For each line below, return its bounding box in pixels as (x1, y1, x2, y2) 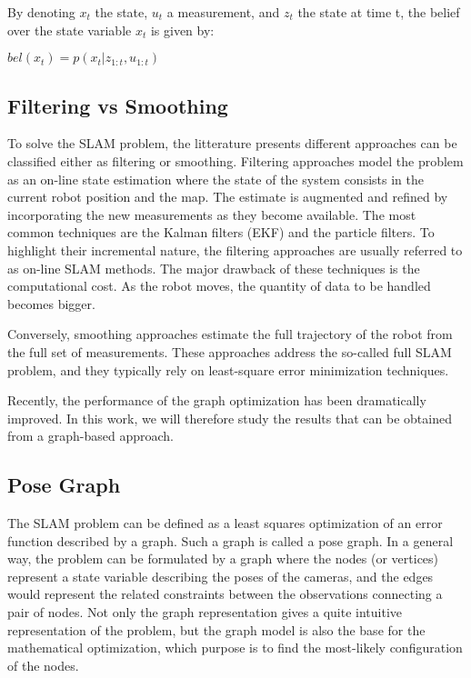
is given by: (150, 20, 215, 39)
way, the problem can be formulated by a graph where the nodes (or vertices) (7, 549, 439, 568)
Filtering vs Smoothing (7, 91, 228, 119)
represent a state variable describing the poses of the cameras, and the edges (7, 566, 434, 585)
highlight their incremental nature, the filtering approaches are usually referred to (7, 240, 463, 259)
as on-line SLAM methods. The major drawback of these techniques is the (7, 258, 420, 277)
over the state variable (7, 20, 132, 39)
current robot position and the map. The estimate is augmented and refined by (7, 187, 448, 206)
